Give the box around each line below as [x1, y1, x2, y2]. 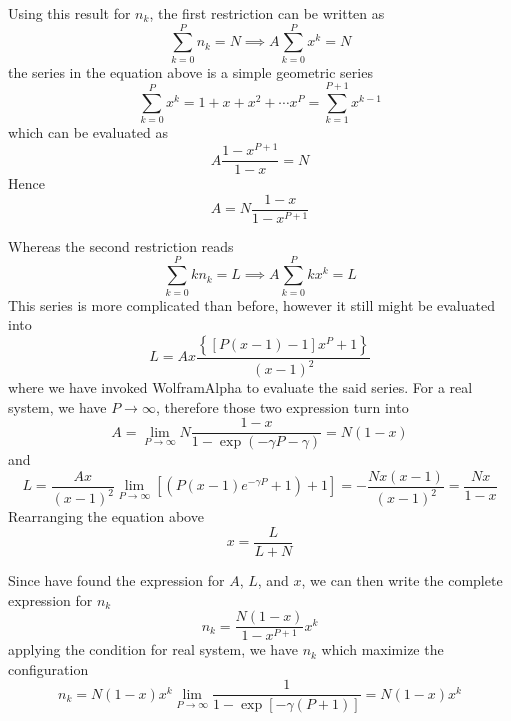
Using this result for [8, 3, 131, 23]
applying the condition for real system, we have [8, 639, 298, 660]
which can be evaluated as [8, 122, 168, 143]
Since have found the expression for [8, 570, 225, 591]
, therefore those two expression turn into [155, 396, 409, 417]
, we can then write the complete [301, 570, 503, 591]
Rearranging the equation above [8, 506, 204, 527]
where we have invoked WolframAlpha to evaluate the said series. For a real [8, 377, 473, 398]
